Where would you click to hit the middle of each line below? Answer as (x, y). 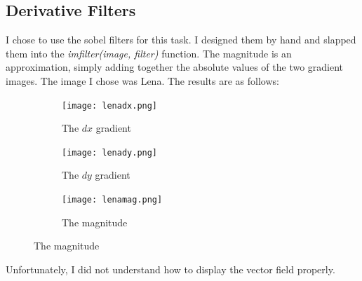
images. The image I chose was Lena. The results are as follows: (142, 80)
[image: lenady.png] (110, 152)
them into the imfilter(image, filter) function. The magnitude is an (149, 53)
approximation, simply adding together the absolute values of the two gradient (175, 67)
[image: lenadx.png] (110, 105)
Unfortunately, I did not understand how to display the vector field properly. (170, 269)
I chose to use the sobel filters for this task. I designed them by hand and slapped (181, 40)
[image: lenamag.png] (112, 200)
